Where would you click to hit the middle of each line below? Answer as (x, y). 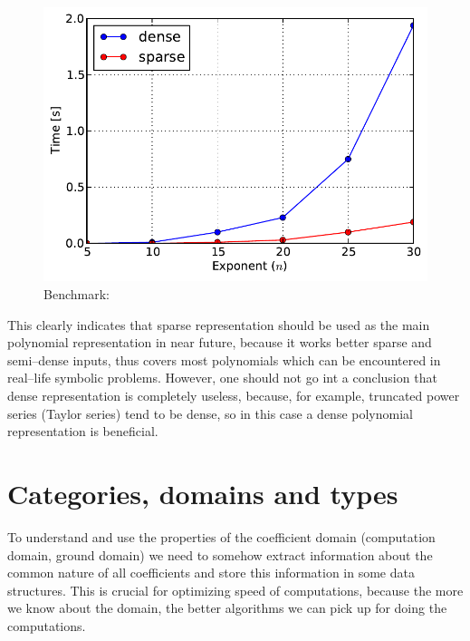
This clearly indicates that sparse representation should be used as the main (219, 324)
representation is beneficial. (83, 431)
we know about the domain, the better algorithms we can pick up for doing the (227, 608)
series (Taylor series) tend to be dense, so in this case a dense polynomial (210, 413)
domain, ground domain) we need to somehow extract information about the (220, 554)
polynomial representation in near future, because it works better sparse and (220, 342)
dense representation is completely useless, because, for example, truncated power (234, 396)
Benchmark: (77, 294)
